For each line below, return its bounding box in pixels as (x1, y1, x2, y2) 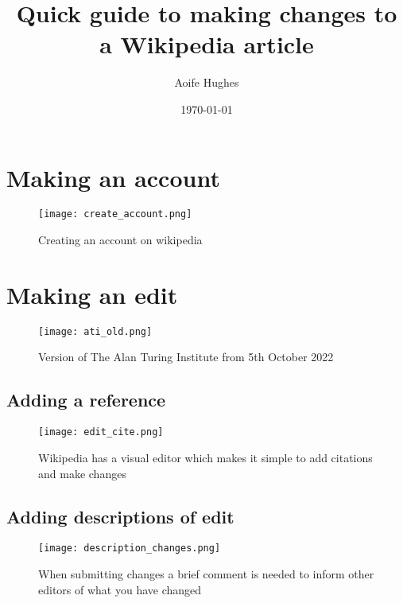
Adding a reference (6, 387, 166, 412)
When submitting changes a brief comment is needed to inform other (38, 565, 374, 582)
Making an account (6, 161, 220, 193)
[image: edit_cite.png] (38, 426, 164, 438)
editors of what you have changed (38, 581, 202, 597)
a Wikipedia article (99, 28, 314, 60)
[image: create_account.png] (38, 208, 192, 220)
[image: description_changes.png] (38, 543, 221, 554)
